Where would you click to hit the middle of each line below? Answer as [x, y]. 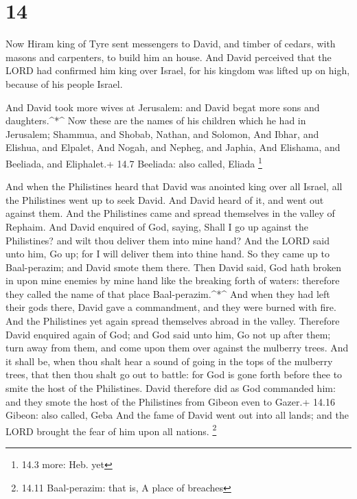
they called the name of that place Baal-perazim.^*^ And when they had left [168, 293]
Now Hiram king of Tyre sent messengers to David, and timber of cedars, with [171, 44]
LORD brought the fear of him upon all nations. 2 [111, 430]
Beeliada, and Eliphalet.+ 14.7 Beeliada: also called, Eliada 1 [134, 162]
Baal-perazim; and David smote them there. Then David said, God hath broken [174, 267]
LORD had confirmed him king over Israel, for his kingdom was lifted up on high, [178, 70]
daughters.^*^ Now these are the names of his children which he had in [156, 120]
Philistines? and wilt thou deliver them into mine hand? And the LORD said [168, 240]
